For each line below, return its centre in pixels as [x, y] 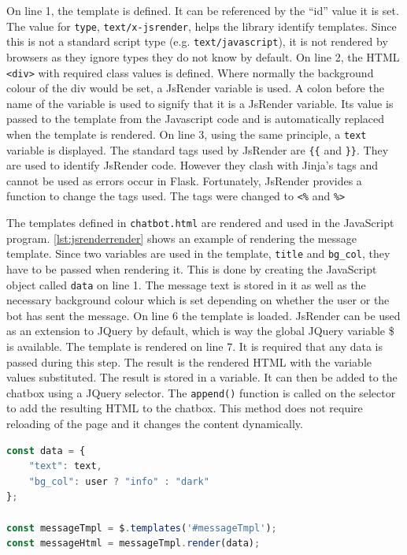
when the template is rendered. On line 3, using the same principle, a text [187, 134]
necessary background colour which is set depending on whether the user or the [198, 300]
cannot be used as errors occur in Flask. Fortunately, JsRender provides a [184, 180]
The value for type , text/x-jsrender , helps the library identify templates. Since [202, 26]
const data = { [46, 451]
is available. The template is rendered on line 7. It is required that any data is [195, 346]
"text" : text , [65, 466]
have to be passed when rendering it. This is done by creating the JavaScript [192, 269]
